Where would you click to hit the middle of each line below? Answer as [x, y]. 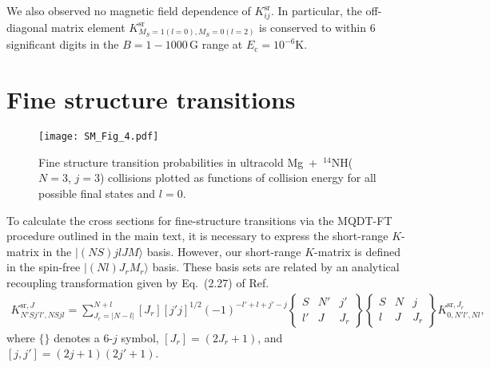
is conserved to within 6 [317, 27]
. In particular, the [316, 10]
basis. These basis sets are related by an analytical [276, 267]
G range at [216, 44]
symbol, [140, 337]
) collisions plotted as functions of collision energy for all [238, 178]
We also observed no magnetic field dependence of [129, 10]
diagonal [27, 27]
